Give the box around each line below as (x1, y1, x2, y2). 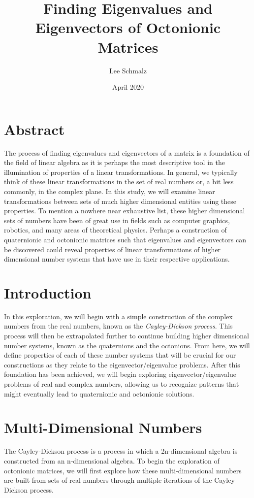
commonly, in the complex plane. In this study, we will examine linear (4, 186, 215, 196)
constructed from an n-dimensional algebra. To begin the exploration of (4, 455, 220, 465)
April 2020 (112, 82, 144, 92)
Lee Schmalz (109, 65, 147, 75)
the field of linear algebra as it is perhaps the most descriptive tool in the (4, 157, 225, 167)
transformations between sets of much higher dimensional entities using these (4, 196, 237, 206)
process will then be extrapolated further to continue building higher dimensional (4, 331, 249, 341)
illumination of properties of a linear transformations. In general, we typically (4, 166, 238, 177)
